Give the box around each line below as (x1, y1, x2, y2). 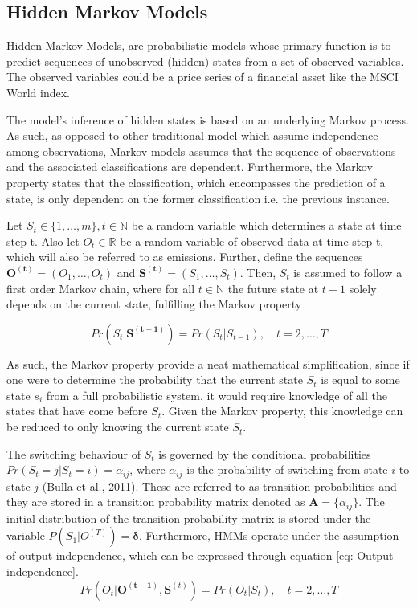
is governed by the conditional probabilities (158, 445, 371, 462)
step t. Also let (6, 232, 80, 249)
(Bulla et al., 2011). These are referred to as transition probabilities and (42, 477, 397, 494)
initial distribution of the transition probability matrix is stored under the (6, 509, 371, 526)
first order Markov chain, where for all (6, 280, 195, 296)
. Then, (239, 263, 276, 280)
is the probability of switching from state (186, 461, 388, 478)
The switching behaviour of (6, 445, 141, 462)
